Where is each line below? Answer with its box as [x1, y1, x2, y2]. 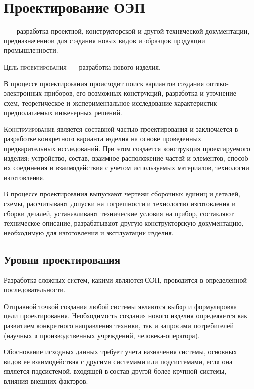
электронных [4, 88, 42, 98]
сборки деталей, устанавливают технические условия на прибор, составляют [4, 208, 234, 218]
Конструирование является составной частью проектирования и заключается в [4, 123, 238, 134]
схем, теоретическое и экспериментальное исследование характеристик [4, 97, 217, 108]
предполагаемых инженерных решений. [4, 107, 122, 117]
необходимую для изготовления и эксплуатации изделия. [4, 227, 174, 237]
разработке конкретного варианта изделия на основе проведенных [4, 133, 201, 144]
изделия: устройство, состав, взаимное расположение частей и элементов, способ [4, 153, 248, 163]
